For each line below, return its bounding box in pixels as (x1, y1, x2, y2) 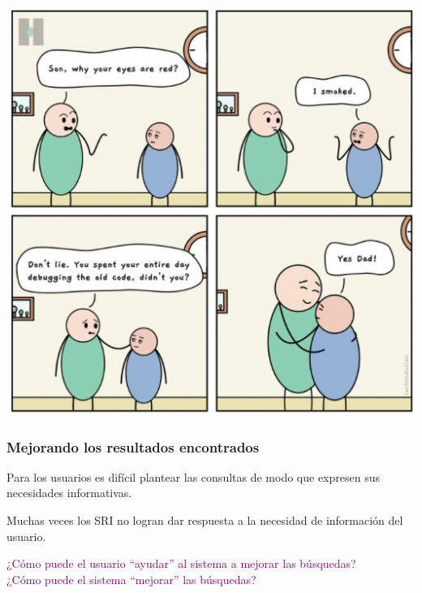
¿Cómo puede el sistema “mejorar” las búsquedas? (6, 570, 256, 587)
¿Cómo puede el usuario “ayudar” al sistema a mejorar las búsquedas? (6, 555, 356, 572)
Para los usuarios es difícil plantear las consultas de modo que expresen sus (6, 468, 380, 485)
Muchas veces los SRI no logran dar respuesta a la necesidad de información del (6, 512, 403, 529)
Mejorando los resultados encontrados (6, 436, 260, 457)
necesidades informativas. (6, 484, 132, 501)
